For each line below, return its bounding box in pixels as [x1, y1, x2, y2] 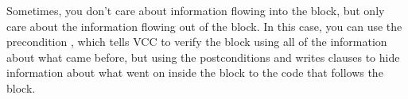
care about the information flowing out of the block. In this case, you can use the [6, 17, 402, 34]
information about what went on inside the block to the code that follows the [6, 64, 383, 81]
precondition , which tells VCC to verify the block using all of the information [6, 33, 387, 50]
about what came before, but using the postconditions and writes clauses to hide [6, 48, 400, 65]
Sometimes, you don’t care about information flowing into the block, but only [6, 2, 385, 18]
